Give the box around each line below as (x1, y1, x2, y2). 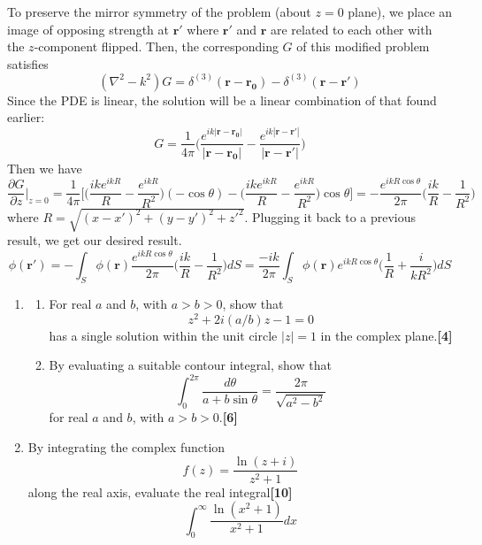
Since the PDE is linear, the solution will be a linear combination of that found (7, 90, 437, 109)
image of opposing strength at (7, 19, 169, 38)
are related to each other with (271, 19, 432, 38)
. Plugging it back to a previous (244, 207, 417, 226)
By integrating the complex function (27, 437, 226, 456)
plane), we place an (348, 3, 453, 20)
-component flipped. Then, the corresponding (34, 37, 279, 56)
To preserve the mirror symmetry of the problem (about (7, 3, 311, 20)
